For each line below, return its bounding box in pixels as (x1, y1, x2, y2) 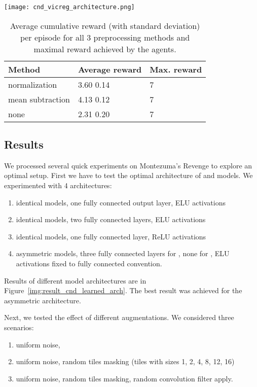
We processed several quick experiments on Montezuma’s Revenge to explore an (4, 160, 252, 170)
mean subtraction (8, 93, 70, 105)
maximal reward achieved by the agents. (33, 43, 176, 55)
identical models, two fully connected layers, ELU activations (16, 214, 206, 225)
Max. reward (150, 63, 202, 75)
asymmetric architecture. (4, 295, 81, 305)
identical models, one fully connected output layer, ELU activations (16, 197, 226, 207)
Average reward (78, 63, 142, 75)
